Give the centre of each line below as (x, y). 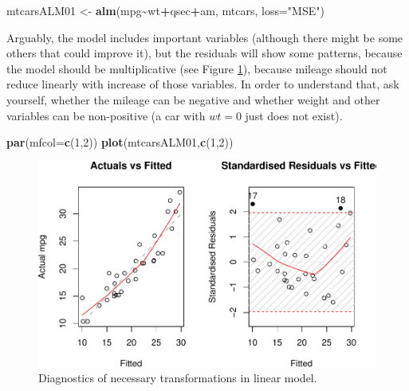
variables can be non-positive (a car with (106, 115)
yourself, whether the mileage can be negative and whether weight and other (193, 99)
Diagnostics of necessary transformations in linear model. (178, 378)
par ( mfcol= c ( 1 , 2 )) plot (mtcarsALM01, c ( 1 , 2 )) (120, 142)
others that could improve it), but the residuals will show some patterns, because (204, 53)
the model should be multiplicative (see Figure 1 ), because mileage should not (197, 68)
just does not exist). (294, 115)
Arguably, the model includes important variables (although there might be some (205, 37)
